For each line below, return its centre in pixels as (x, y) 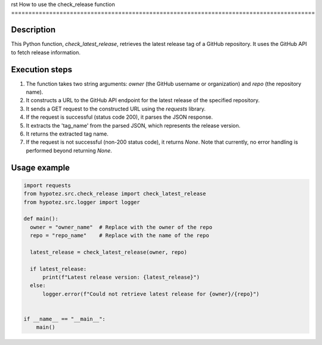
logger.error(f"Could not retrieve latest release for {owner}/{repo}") (151, 294)
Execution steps (42, 70)
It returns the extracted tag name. (67, 134)
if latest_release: (58, 269)
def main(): (41, 219)
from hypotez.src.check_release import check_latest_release (115, 194)
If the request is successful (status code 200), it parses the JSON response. (119, 117)
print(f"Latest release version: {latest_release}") (121, 277)
